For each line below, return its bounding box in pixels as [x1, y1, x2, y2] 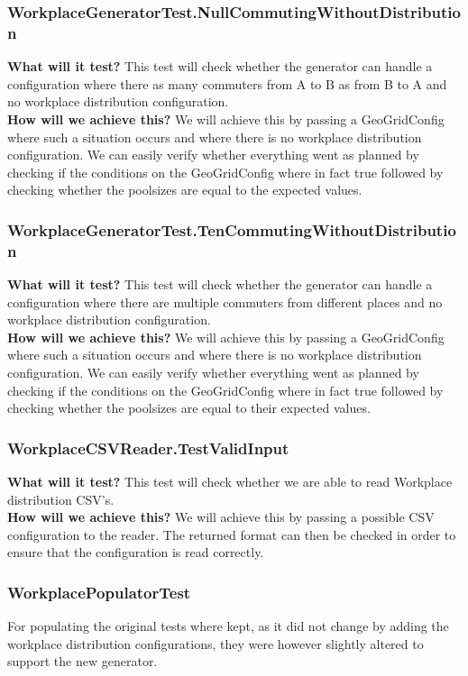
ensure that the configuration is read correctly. [7, 543, 264, 562]
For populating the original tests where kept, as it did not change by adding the [7, 617, 449, 635]
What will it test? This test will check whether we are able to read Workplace [7, 472, 453, 490]
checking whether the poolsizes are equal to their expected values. [7, 398, 371, 417]
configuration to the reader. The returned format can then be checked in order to [7, 525, 456, 544]
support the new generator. [7, 652, 158, 671]
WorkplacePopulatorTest [7, 580, 191, 603]
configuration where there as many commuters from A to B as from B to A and [7, 74, 447, 93]
